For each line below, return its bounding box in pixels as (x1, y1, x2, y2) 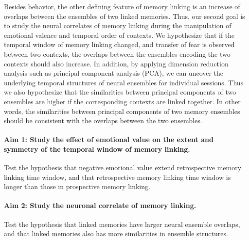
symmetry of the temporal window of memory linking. (4, 144, 190, 154)
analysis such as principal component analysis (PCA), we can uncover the (4, 68, 224, 78)
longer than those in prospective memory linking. (4, 181, 150, 192)
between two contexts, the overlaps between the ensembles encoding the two (4, 48, 231, 59)
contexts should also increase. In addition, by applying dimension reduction (4, 58, 229, 68)
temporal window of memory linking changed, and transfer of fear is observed (4, 39, 235, 49)
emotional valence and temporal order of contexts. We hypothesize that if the (4, 30, 235, 40)
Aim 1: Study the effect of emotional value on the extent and (4, 134, 213, 144)
